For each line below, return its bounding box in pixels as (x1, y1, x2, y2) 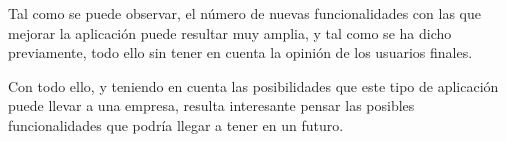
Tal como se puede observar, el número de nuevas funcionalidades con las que (8, 3, 481, 23)
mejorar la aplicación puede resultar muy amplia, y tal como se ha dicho (8, 22, 452, 43)
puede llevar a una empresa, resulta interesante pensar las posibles (8, 95, 415, 116)
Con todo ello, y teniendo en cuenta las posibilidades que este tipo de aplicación (8, 75, 499, 96)
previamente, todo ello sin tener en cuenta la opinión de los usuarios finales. (8, 42, 473, 63)
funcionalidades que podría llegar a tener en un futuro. (8, 114, 344, 135)
